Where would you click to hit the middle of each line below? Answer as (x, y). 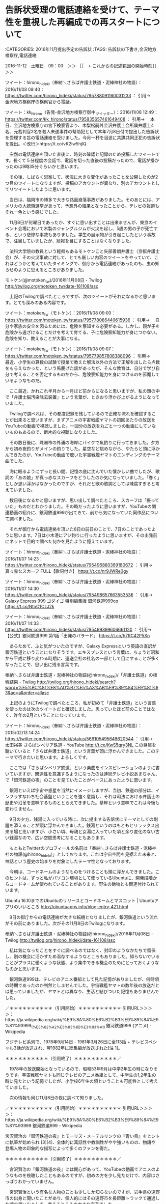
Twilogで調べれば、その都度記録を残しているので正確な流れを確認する (80, 414)
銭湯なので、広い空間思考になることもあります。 (58, 838)
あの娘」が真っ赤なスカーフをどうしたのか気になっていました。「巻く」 (89, 477)
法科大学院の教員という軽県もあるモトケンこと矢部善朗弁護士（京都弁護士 (84, 251)
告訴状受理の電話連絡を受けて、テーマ (82, 10)
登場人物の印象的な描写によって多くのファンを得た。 (59, 1148)
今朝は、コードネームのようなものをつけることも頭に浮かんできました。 (82, 871)
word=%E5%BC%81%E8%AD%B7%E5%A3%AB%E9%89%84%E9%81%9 (82, 688)
